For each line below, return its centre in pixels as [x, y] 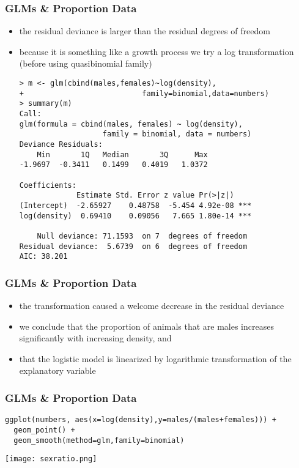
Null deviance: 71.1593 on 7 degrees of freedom [142, 236]
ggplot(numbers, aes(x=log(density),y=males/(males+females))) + [141, 420]
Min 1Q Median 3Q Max [122, 154]
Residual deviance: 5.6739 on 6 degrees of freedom [133, 246]
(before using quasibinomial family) [86, 63]
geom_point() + [44, 430]
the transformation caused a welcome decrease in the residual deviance [152, 306]
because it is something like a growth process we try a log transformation [157, 51]
